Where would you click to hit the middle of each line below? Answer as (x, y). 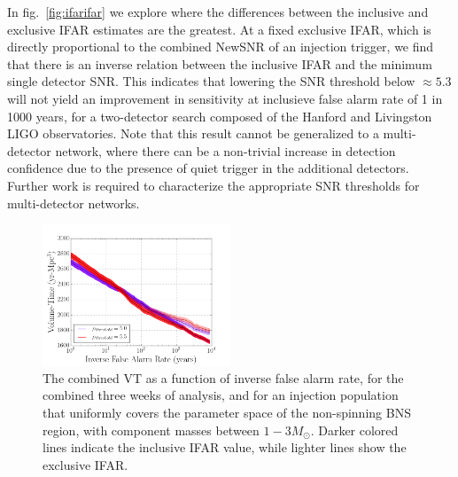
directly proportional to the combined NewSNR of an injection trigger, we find (221, 47)
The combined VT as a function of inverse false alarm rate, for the (223, 377)
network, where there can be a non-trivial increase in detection (225, 150)
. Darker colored (354, 430)
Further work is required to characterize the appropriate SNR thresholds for (213, 185)
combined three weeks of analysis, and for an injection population (221, 395)
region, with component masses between (151, 430)
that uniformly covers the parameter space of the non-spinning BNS (227, 412)
